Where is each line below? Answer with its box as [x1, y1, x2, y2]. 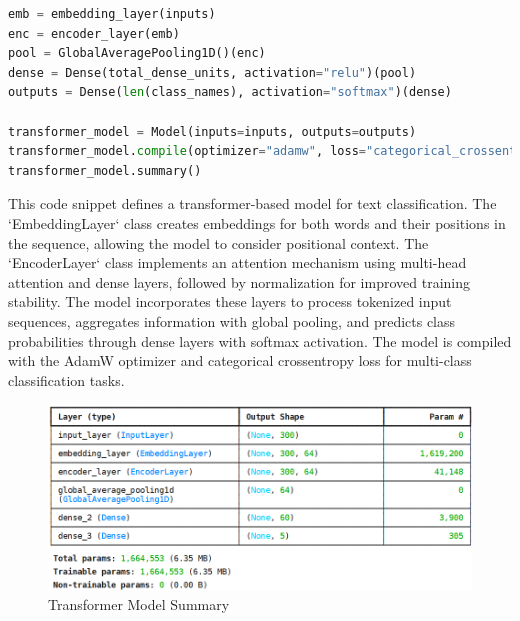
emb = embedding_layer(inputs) [8, 7, 216, 21]
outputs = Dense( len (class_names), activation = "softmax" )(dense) [8, 85, 452, 100]
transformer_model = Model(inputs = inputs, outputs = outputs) [8, 124, 417, 139]
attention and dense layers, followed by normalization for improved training [8, 271, 470, 292]
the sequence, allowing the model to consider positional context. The [8, 232, 429, 253]
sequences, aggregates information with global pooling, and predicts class [8, 310, 456, 331]
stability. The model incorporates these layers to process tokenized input [8, 291, 452, 312]
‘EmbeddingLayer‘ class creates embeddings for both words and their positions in [8, 212, 506, 233]
